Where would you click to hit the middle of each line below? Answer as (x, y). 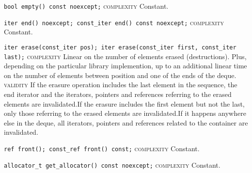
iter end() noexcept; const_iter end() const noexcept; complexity (114, 22)
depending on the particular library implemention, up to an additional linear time (126, 66)
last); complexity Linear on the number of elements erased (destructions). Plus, (125, 56)
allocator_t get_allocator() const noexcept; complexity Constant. (112, 165)
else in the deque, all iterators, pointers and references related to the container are (126, 122)
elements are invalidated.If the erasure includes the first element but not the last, (124, 103)
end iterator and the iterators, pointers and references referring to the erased (118, 94)
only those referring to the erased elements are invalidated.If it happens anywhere (125, 113)
